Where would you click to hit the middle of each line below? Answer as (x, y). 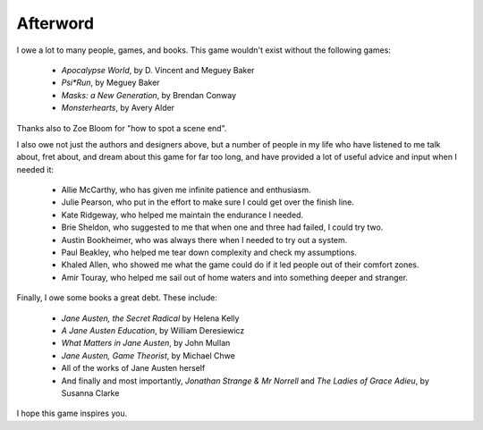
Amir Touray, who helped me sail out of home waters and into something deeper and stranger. (235, 277)
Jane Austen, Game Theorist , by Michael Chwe (148, 355)
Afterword (55, 23)
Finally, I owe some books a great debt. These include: (117, 298)
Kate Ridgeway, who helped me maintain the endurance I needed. (182, 215)
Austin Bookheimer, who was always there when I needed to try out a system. (204, 240)
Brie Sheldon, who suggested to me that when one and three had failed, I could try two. (222, 227)
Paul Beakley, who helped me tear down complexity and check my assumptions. (209, 253)
